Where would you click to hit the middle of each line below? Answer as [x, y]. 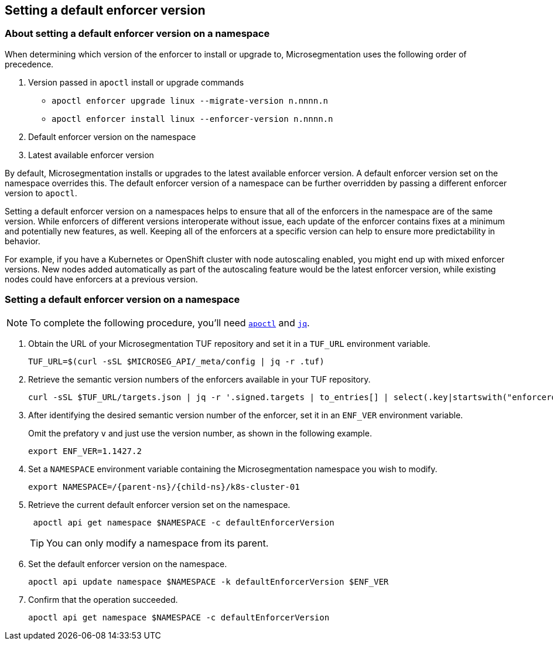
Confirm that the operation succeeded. [103, 599]
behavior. [23, 241]
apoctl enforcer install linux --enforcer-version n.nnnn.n [192, 119]
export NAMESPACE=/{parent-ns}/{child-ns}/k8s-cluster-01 [164, 487]
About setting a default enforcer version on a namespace [137, 34]
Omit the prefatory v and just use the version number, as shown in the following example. [200, 433]
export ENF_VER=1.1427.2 [85, 451]
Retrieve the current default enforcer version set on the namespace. [159, 504]
